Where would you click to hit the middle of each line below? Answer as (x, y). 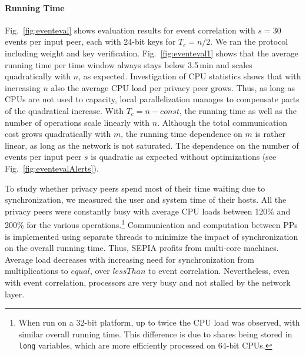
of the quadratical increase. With (64, 110)
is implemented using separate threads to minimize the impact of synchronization (152, 236)
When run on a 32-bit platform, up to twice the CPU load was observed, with (159, 322)
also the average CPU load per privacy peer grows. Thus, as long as (173, 87)
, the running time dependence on (182, 134)
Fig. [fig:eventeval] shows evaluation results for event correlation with (130, 30)
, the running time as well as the (238, 110)
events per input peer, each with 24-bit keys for (90, 41)
